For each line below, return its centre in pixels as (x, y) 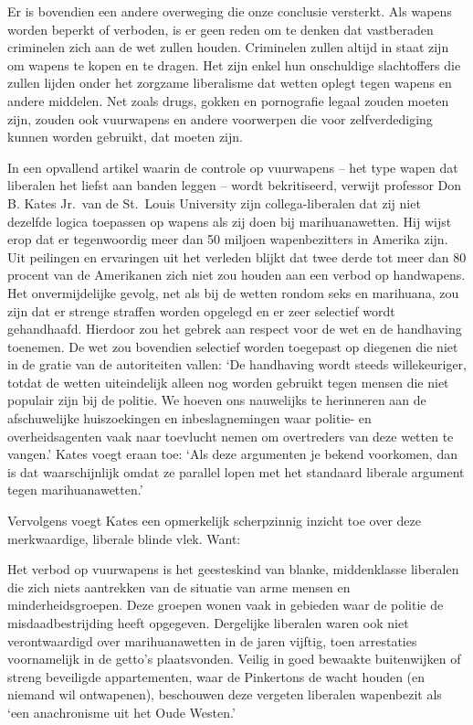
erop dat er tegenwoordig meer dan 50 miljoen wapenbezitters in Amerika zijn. (228, 239)
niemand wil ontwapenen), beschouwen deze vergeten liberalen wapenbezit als (225, 694)
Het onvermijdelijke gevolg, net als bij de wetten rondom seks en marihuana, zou (233, 292)
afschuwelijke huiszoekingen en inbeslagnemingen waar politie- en (189, 418)
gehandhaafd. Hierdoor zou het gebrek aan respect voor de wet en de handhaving (235, 329)
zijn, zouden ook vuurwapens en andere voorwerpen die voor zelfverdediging (220, 118)
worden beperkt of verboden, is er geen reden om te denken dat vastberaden (221, 29)
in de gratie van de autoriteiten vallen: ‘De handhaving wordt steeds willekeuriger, (237, 364)
